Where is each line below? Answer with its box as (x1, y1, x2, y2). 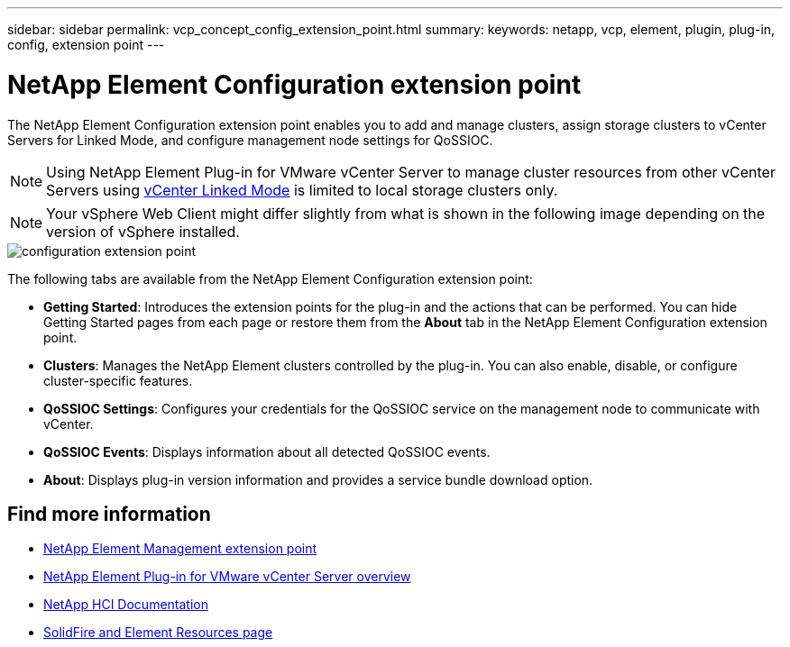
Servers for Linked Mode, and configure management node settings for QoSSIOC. (7, 132, 493, 148)
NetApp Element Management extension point (43, 541, 317, 557)
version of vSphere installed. (46, 222, 240, 241)
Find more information (7, 502, 211, 525)
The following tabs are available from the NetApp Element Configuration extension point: (7, 270, 533, 287)
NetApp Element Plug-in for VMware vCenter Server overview (43, 569, 411, 585)
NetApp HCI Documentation (43, 597, 208, 613)
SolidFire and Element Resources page (43, 624, 273, 641)
